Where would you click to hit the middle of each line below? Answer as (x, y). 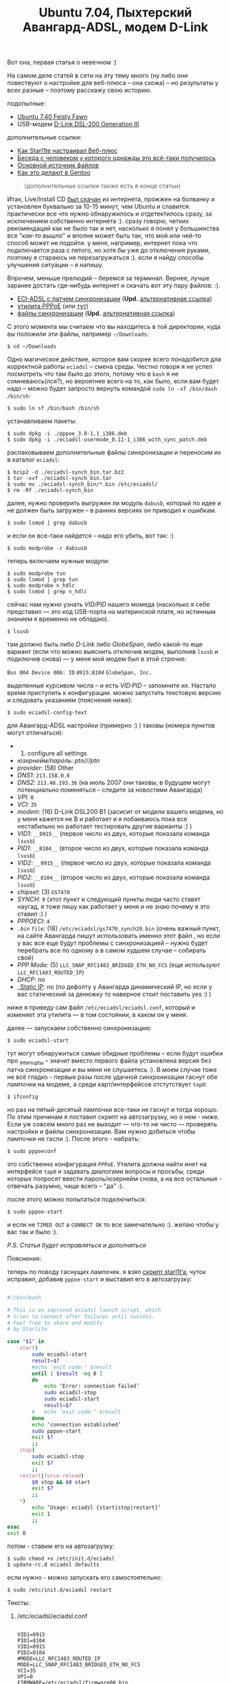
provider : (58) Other (45, 768)
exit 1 (41, 1514)
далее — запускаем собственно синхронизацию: (80, 1028)
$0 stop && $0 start (61, 1482)
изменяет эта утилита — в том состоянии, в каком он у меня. (97, 1015)
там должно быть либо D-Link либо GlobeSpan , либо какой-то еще (105, 644)
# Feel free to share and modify (55, 1323)
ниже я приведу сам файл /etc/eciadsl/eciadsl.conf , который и (101, 1008)
